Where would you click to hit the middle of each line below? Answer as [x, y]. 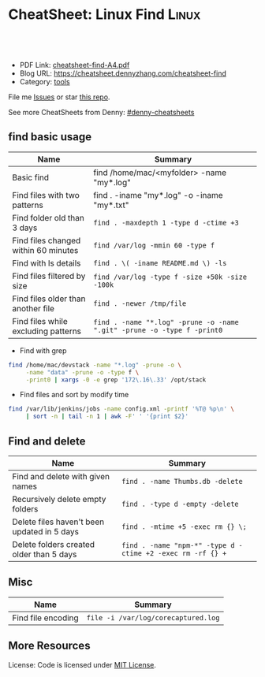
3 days [25, 228]
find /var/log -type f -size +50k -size [170, 277]
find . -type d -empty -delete [180, 504]
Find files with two [46, 195]
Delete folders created [54, 544]
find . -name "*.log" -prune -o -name [166, 322]
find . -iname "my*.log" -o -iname [158, 195]
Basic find [31, 177]
